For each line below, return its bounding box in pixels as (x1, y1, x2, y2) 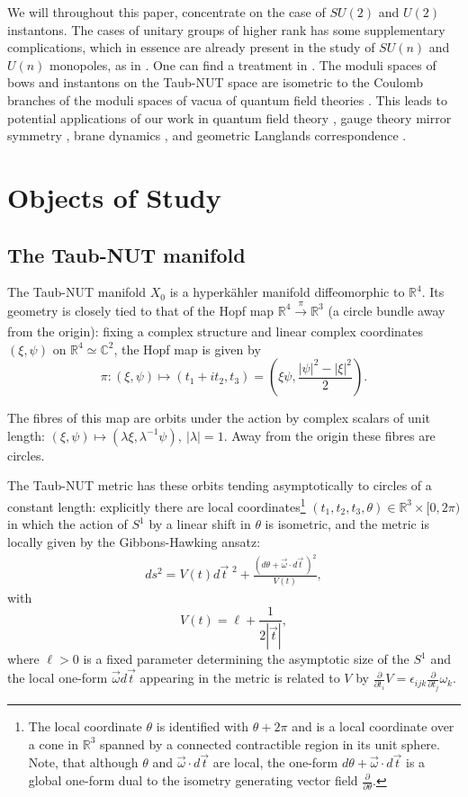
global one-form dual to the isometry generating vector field (28, 771, 358, 789)
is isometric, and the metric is (265, 515, 429, 533)
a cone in (28, 734, 79, 753)
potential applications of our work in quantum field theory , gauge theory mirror (7, 108, 452, 127)
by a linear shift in (148, 515, 251, 533)
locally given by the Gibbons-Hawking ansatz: (7, 532, 261, 551)
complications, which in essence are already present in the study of (7, 38, 375, 57)
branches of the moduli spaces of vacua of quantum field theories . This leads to (7, 90, 447, 109)
